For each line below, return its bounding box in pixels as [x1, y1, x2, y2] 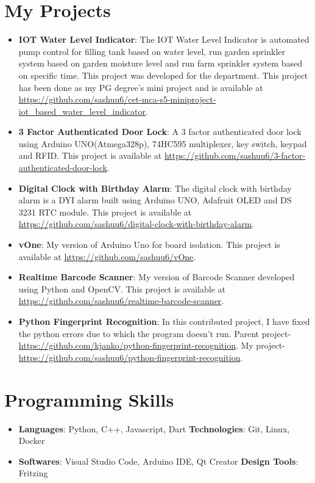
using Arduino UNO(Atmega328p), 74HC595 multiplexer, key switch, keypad [18, 137, 307, 150]
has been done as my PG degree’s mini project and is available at [18, 81, 263, 93]
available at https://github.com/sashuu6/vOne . [18, 250, 196, 263]
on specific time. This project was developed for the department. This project [18, 68, 308, 81]
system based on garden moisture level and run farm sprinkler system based [18, 57, 302, 70]
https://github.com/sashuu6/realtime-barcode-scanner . [18, 294, 224, 307]
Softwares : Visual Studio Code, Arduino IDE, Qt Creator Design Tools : [18, 454, 299, 467]
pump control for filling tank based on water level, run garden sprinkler [18, 45, 286, 57]
